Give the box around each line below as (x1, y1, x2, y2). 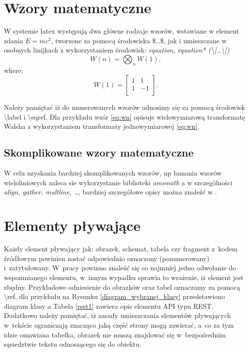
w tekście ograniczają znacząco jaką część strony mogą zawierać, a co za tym (4, 319, 234, 330)
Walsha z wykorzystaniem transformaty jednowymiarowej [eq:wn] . (4, 121, 200, 131)
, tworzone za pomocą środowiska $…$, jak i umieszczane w (51, 35, 227, 45)
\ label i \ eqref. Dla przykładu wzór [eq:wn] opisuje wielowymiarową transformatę (4, 111, 246, 122)
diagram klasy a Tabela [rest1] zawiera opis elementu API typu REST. (4, 300, 214, 311)
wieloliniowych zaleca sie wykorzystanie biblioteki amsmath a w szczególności (4, 177, 233, 187)
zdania (4, 35, 23, 45)
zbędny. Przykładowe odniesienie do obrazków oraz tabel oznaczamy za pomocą (4, 282, 240, 292)
